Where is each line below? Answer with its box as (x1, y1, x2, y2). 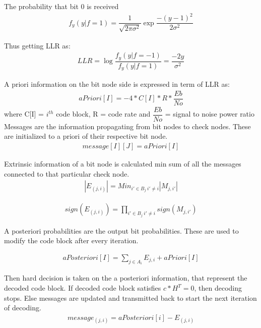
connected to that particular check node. (4, 168, 129, 179)
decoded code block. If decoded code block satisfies (4, 283, 161, 293)
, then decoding (194, 283, 242, 293)
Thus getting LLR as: (4, 40, 71, 50)
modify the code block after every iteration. (4, 235, 139, 246)
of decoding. (4, 302, 41, 313)
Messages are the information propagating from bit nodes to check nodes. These (4, 121, 251, 131)
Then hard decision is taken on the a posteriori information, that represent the (4, 272, 247, 283)
